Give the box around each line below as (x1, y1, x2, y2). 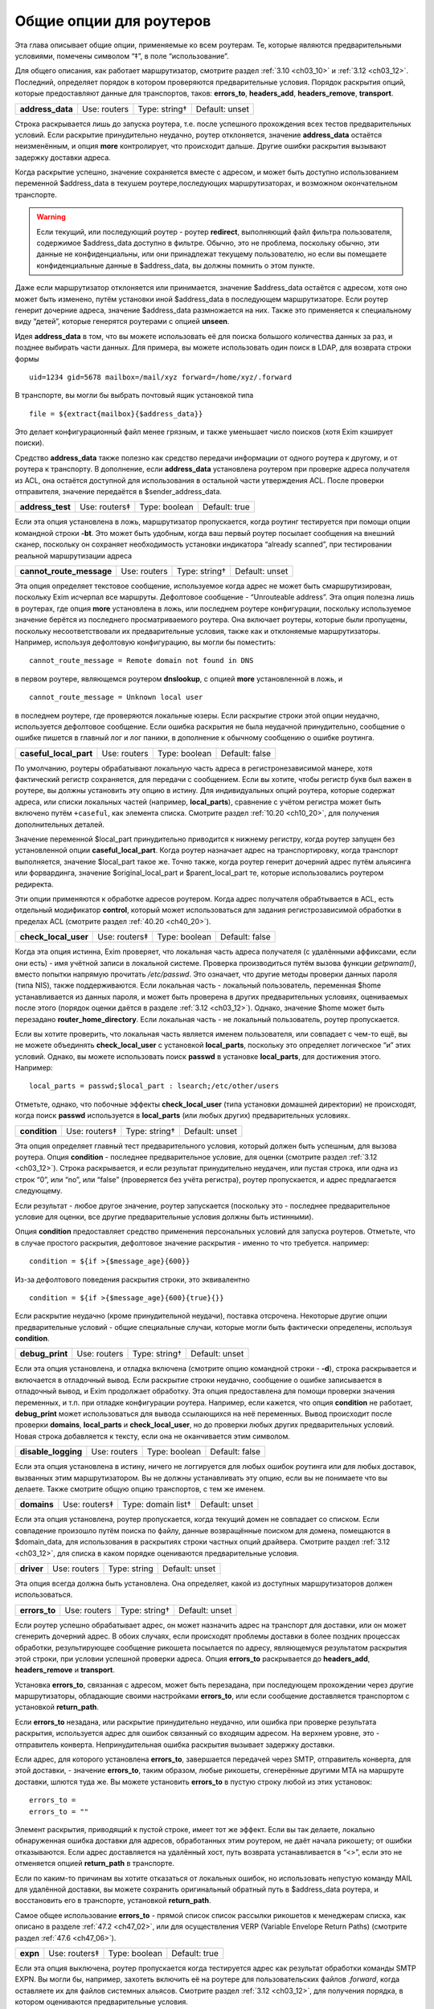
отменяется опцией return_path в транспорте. (14, 1859, 175, 1868)
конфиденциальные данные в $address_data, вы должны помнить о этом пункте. (36, 260, 315, 270)
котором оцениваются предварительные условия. (14, 1997, 188, 2007)
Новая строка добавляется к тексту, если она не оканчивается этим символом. (14, 1431, 291, 1441)
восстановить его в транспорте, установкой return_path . (14, 1896, 211, 1905)
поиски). (14, 438, 44, 448)
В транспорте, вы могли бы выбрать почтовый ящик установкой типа (14, 391, 254, 400)
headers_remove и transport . (14, 1665, 116, 1675)
